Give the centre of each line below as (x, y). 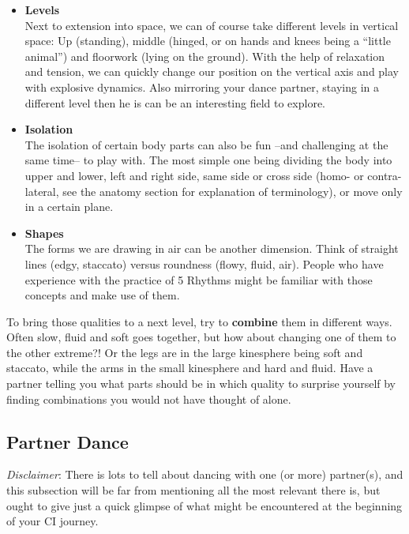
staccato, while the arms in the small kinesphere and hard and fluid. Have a (190, 368)
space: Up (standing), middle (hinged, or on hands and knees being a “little (208, 41)
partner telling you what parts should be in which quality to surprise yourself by (201, 384)
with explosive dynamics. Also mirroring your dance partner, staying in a (202, 86)
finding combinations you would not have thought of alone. (149, 399)
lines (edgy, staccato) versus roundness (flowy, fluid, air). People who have (204, 263)
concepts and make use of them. (102, 295)
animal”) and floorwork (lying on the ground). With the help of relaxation (205, 56)
